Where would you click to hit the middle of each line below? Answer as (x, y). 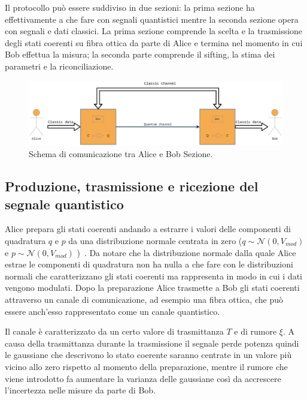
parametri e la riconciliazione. (59, 66)
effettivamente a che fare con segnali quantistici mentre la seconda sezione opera (152, 19)
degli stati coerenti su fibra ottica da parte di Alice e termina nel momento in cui (154, 42)
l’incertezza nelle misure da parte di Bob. (80, 390)
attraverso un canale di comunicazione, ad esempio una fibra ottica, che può (144, 299)
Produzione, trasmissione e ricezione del (132, 186)
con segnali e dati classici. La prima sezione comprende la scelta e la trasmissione (154, 31)
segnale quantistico (64, 204)
